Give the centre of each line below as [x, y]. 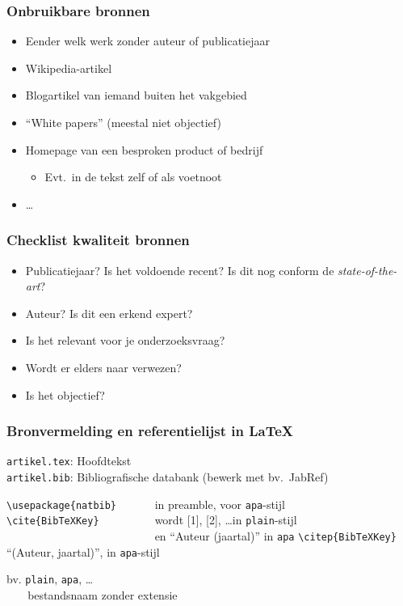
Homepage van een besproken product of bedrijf [144, 149]
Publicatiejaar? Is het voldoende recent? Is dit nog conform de [180, 270]
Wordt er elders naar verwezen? [103, 367]
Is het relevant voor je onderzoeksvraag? [125, 340]
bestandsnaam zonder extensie [103, 594]
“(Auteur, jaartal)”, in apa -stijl [83, 551]
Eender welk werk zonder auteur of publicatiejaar [147, 41]
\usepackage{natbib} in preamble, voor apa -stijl [146, 504]
